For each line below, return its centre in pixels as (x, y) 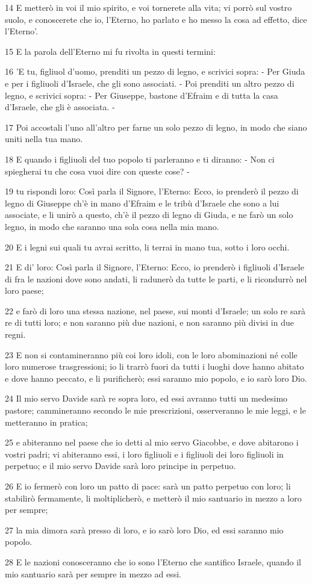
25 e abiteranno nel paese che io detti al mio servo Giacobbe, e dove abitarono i (152, 442)
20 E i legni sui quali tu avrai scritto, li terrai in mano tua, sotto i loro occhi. (147, 247)
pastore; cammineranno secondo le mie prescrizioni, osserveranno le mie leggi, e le (155, 410)
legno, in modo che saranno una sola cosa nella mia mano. (112, 226)
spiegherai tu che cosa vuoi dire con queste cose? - (97, 171)
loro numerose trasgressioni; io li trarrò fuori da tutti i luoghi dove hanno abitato (154, 366)
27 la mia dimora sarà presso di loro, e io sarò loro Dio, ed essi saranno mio (144, 530)
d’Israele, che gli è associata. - (60, 107)
